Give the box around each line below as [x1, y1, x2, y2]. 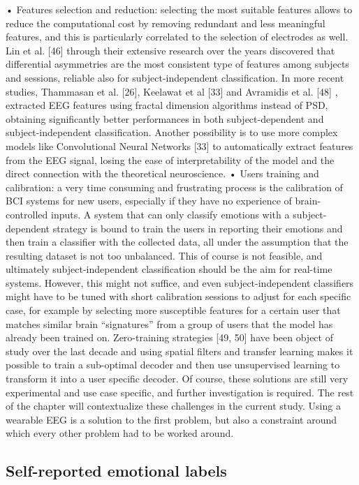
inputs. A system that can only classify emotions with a [50, 207, 290, 221]
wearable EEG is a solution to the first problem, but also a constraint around [6, 412, 337, 426]
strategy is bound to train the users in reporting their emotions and [52, 221, 343, 235]
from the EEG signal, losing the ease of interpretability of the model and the [6, 152, 335, 167]
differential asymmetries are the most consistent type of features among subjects [6, 57, 349, 71]
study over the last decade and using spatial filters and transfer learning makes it [6, 343, 353, 358]
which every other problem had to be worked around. [6, 426, 234, 440]
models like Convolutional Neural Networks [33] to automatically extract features [6, 138, 353, 153]
